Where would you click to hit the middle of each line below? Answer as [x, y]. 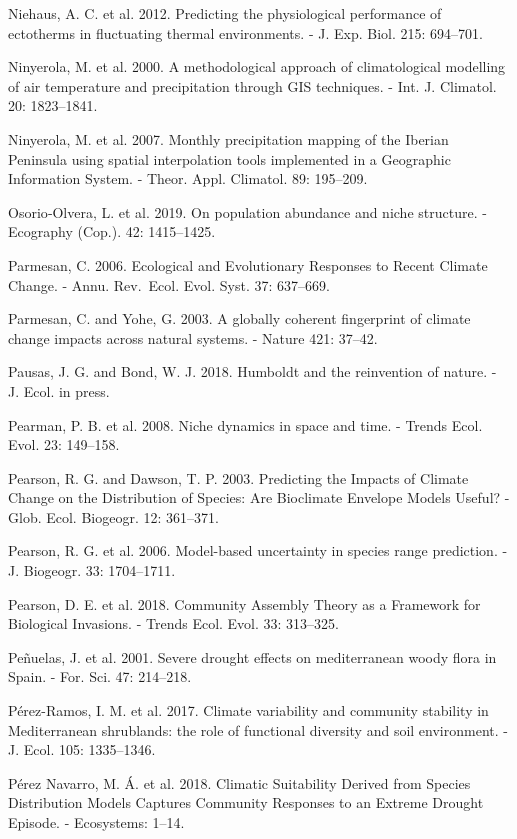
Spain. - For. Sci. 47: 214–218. [100, 676]
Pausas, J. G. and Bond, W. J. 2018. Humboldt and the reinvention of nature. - [252, 371]
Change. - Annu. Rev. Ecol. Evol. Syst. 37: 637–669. [169, 284]
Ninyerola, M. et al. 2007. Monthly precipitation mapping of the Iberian [228, 138]
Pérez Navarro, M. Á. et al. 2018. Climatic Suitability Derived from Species [239, 782]
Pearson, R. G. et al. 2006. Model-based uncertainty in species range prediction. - [258, 550]
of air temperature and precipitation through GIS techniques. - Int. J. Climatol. [252, 85]
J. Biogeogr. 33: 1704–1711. [92, 570]
